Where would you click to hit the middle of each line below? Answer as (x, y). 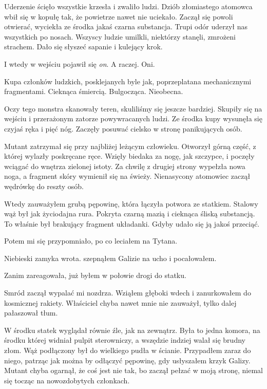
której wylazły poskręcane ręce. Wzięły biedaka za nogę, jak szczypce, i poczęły (129, 156)
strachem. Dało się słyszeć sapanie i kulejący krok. (83, 47)
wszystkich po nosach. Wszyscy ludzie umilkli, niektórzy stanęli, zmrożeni (120, 36)
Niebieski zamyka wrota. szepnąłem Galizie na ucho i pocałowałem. (110, 258)
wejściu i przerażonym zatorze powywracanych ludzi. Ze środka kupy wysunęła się (133, 118)
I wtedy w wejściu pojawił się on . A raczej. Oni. (80, 63)
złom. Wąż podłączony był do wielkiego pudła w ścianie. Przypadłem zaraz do (128, 350)
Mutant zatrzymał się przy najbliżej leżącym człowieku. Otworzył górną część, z (130, 146)
